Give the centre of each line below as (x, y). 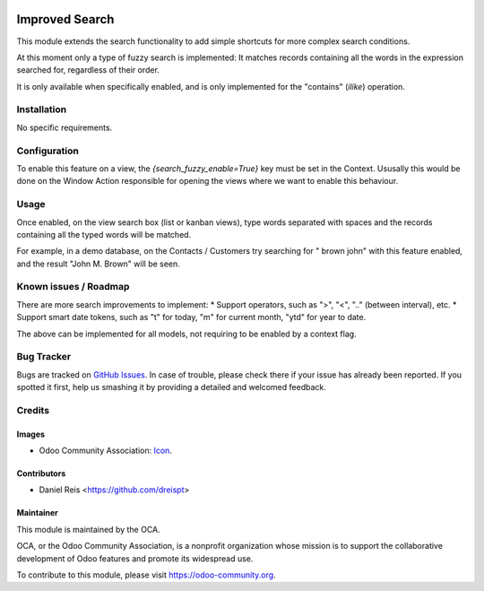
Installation (42, 109)
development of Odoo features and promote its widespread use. (135, 558)
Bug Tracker (44, 357)
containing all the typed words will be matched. (104, 234)
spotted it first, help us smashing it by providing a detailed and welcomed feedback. (171, 387)
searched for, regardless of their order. (88, 70)
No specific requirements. (65, 127)
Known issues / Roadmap (73, 287)
